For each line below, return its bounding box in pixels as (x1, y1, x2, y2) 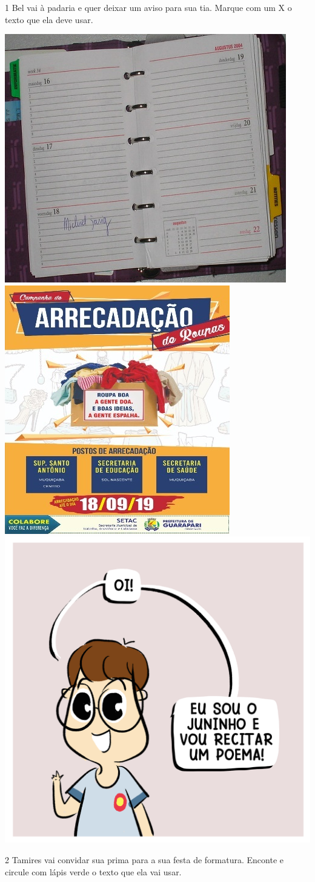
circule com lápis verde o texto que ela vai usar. (5, 865, 182, 878)
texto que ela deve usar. (5, 13, 93, 26)
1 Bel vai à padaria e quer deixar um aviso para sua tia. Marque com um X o (5, 1, 292, 13)
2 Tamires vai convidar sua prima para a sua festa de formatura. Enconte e (5, 853, 283, 866)
